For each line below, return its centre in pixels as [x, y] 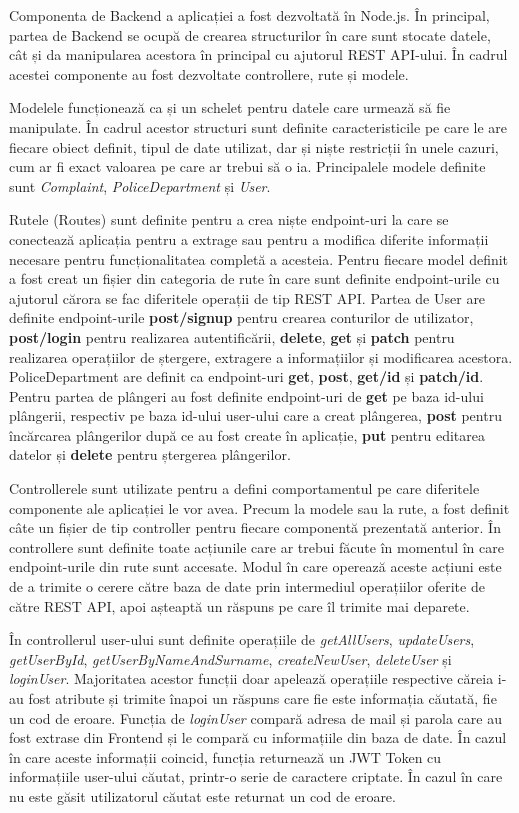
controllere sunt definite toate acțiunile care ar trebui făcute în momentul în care [256, 546]
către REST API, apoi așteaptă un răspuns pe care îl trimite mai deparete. [239, 605]
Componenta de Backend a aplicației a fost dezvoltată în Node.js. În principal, [249, 15]
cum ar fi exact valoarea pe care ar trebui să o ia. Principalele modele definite [247, 166]
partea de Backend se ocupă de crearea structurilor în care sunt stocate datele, [250, 34]
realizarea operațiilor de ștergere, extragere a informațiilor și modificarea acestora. [261, 356]
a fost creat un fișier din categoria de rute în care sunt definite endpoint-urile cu [254, 278]
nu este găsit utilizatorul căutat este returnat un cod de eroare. [202, 795]
